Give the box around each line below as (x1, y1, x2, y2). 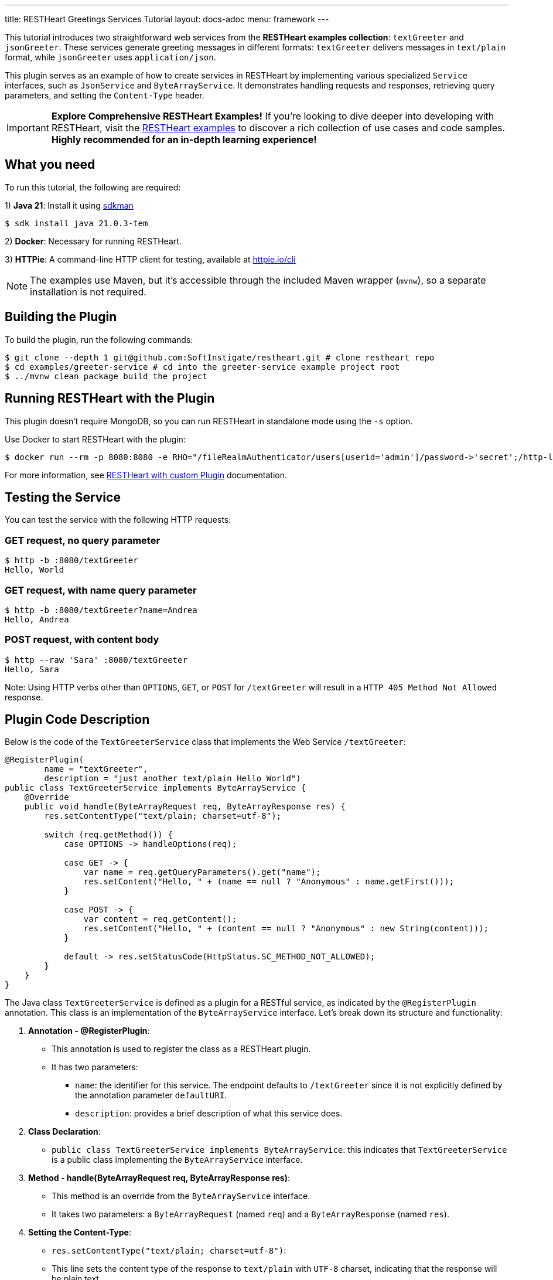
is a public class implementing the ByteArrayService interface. (52, 1155, 303, 1165)
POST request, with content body (5, 634, 159, 646)
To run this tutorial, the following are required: (5, 182, 181, 192)
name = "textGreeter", (44, 764, 148, 774)
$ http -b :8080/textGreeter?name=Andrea (5, 605, 197, 615)
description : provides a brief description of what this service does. (75, 1108, 343, 1119)
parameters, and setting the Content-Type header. (5, 90, 204, 100)
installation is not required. (30, 285, 146, 298)
